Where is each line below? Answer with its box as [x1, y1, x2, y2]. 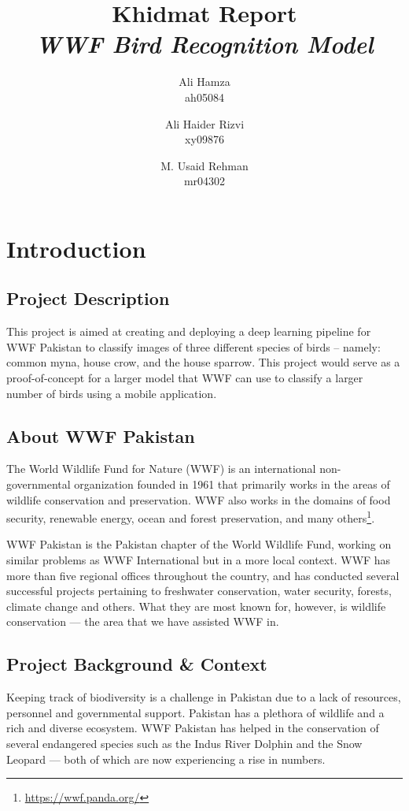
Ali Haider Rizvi [164, 115, 245, 132]
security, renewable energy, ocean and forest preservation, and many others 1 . [6, 508, 375, 526]
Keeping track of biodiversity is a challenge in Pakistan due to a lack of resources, [6, 689, 401, 705]
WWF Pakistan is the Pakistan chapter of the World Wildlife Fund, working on [6, 536, 392, 552]
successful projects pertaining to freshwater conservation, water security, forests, [6, 582, 392, 599]
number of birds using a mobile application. [6, 385, 217, 401]
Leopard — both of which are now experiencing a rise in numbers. [6, 750, 326, 767]
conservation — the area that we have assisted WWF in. [6, 613, 279, 630]
